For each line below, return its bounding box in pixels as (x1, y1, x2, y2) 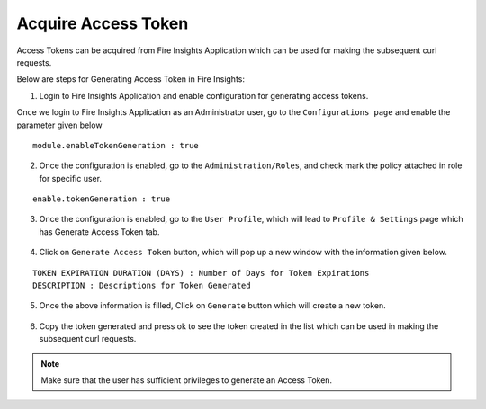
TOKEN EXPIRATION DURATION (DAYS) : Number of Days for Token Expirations (32, 268, 370, 278)
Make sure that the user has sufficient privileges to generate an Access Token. (40, 374, 333, 386)
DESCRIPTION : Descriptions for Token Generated (32, 280, 251, 291)
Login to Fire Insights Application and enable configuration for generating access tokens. (39, 90, 369, 101)
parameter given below (16, 120, 103, 130)
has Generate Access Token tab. (39, 226, 160, 237)
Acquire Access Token (16, 13, 189, 33)
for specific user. (39, 173, 103, 183)
